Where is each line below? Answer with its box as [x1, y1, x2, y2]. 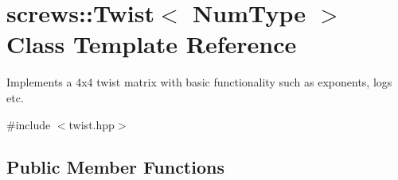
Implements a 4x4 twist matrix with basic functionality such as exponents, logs [6, 74, 392, 90]
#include [6, 116, 51, 132]
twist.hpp [68, 116, 115, 132]
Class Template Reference [6, 28, 297, 60]
